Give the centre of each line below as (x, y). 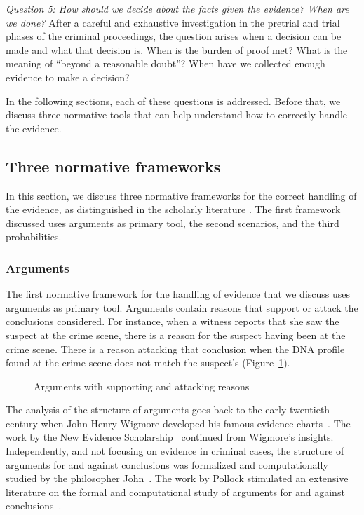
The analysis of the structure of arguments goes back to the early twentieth (168, 410)
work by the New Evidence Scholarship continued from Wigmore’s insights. (170, 437)
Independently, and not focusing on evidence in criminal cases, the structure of (175, 451)
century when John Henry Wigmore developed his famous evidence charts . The (178, 423)
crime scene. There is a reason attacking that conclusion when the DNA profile (175, 349)
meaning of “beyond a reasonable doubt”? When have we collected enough (166, 63)
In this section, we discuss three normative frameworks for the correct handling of (181, 195)
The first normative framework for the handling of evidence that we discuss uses (178, 294)
